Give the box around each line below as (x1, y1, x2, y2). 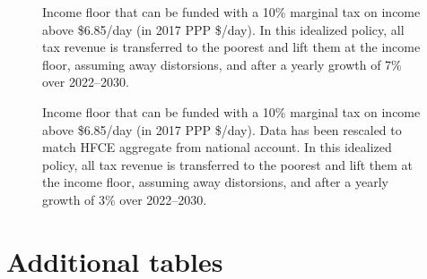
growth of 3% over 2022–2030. (42, 190, 207, 208)
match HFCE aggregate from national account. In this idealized (42, 138, 392, 156)
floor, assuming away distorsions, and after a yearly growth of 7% (42, 55, 402, 73)
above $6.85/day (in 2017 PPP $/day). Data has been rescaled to (42, 120, 402, 139)
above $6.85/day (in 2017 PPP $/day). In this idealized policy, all (42, 20, 405, 38)
